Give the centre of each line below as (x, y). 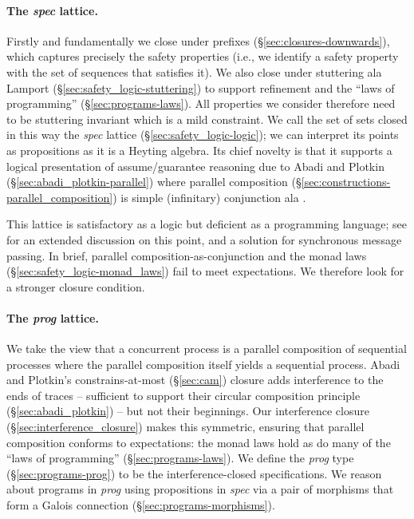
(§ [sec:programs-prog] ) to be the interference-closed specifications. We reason (194, 473)
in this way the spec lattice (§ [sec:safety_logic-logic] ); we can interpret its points (203, 135)
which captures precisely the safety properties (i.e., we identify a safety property (203, 56)
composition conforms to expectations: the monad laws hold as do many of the (199, 442)
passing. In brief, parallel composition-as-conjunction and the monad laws (187, 255)
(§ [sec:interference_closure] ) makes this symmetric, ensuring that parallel (185, 427)
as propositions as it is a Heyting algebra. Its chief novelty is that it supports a (199, 150)
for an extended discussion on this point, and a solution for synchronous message (204, 239)
